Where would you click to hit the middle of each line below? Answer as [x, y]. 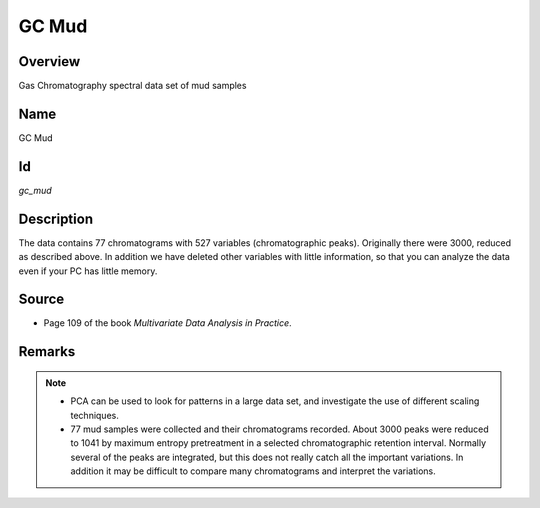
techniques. [94, 415]
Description [56, 218]
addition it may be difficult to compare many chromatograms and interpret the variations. [253, 471]
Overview [49, 61]
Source [41, 299]
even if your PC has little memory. [88, 271]
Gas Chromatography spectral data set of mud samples [132, 86]
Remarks [47, 351]
